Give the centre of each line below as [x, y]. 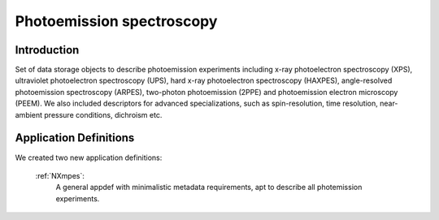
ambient [29, 114]
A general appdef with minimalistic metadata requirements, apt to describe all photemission [209, 188]
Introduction [47, 50]
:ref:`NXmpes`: [60, 175]
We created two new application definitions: [89, 157]
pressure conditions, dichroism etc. [103, 114]
